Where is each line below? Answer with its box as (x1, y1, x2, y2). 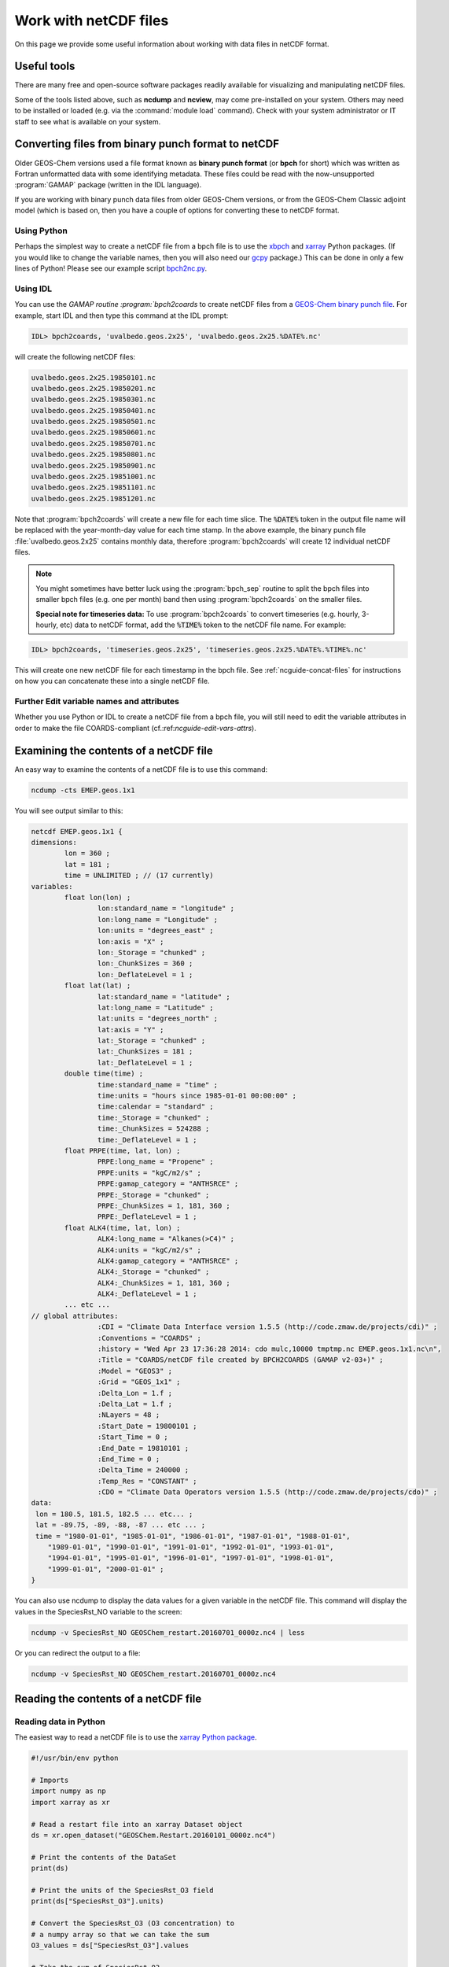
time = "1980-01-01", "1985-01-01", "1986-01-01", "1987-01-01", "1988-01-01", (35, 1531, 351, 1541)
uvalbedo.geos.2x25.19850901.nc (31, 461, 156, 470)
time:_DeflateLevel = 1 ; (97, 1135, 197, 1144)
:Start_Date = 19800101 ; (97, 1421, 197, 1430)
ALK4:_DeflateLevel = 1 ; (97, 1290, 197, 1298)
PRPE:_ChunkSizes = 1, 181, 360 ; (97, 1201, 231, 1210)
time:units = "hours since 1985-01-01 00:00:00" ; (97, 1091, 297, 1101)
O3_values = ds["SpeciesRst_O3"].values (31, 1940, 189, 1950)
